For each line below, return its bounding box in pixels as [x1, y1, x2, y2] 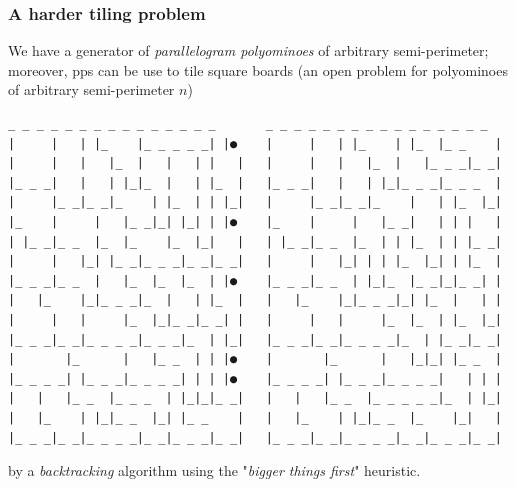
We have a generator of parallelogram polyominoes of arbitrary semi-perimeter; [8, 40, 489, 61]
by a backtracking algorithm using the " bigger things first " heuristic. [8, 460, 421, 481]
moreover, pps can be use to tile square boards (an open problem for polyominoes [8, 59, 508, 80]
